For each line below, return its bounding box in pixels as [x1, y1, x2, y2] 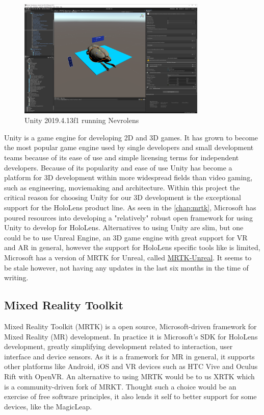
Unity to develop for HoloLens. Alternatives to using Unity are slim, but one [4, 222, 244, 233]
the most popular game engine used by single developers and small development [4, 142, 254, 153]
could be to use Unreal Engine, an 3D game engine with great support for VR [4, 232, 248, 242]
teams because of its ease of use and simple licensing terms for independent [4, 152, 239, 163]
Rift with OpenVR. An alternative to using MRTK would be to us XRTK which [4, 371, 255, 381]
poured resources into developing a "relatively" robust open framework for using [4, 212, 253, 223]
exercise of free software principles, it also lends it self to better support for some [4, 391, 257, 402]
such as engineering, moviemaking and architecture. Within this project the [4, 182, 240, 192]
